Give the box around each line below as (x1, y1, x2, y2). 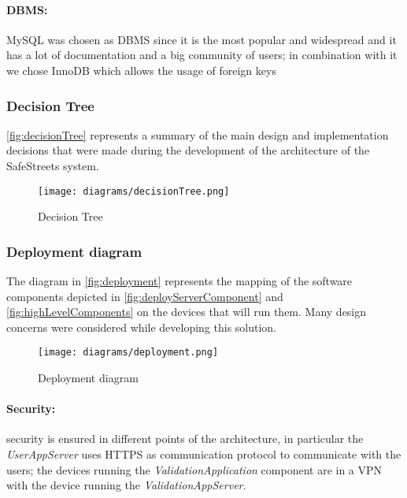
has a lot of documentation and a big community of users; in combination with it (6, 46, 398, 63)
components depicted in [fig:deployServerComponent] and (6, 288, 283, 304)
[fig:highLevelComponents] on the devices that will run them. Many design (6, 303, 367, 320)
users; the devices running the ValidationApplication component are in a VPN (6, 461, 383, 478)
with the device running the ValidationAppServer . (6, 477, 246, 493)
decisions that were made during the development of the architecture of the (6, 142, 370, 158)
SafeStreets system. (6, 157, 99, 173)
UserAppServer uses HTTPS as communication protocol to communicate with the (6, 446, 401, 463)
